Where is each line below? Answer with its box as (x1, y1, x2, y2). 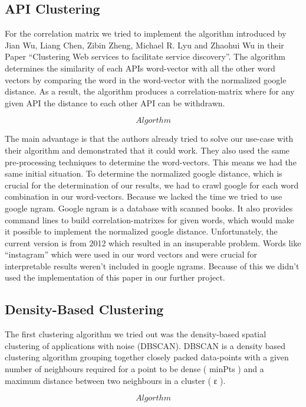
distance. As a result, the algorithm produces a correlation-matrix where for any (5, 85, 295, 97)
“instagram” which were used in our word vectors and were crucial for (5, 248, 257, 261)
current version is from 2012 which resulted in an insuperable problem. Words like (5, 236, 301, 249)
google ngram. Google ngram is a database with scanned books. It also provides (5, 201, 293, 214)
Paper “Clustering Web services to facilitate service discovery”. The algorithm (5, 50, 285, 63)
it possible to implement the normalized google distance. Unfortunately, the (5, 225, 278, 237)
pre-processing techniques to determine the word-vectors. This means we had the (5, 155, 297, 168)
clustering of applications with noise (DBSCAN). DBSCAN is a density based (5, 339, 286, 351)
